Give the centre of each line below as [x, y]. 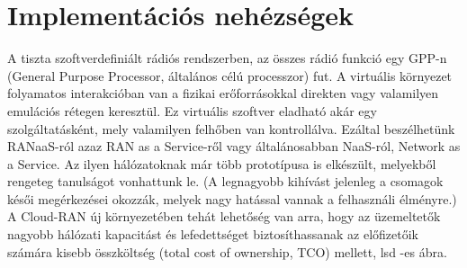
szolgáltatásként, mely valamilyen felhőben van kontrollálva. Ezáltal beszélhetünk [231, 128]
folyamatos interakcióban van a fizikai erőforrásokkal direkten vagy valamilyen [223, 93]
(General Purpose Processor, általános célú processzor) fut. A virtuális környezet [230, 75]
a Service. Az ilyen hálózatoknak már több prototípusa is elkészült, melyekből [222, 163]
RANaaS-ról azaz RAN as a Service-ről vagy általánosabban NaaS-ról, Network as [234, 146]
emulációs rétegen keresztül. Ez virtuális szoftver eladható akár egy [192, 110]
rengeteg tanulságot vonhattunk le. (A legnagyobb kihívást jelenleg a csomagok [225, 181]
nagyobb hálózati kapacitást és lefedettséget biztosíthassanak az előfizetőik [213, 234]
